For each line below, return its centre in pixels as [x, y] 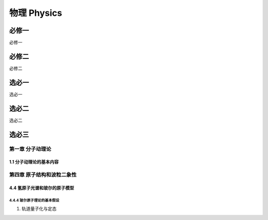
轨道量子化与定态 [39, 209]
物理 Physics [36, 13]
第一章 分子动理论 [30, 149]
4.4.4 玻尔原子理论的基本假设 [34, 200]
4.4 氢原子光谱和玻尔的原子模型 [42, 188]
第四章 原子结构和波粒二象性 [43, 175]
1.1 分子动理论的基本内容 [34, 162]
